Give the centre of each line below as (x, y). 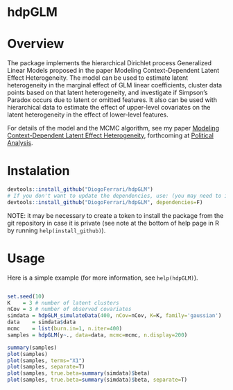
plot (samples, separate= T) (46, 367)
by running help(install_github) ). (57, 230)
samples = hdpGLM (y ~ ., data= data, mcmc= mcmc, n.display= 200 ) (97, 335)
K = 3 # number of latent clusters (63, 303)
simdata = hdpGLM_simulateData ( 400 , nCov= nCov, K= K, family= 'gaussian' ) (114, 316)
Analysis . (20, 143)
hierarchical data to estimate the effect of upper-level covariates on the (109, 108)
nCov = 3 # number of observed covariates (69, 310)
